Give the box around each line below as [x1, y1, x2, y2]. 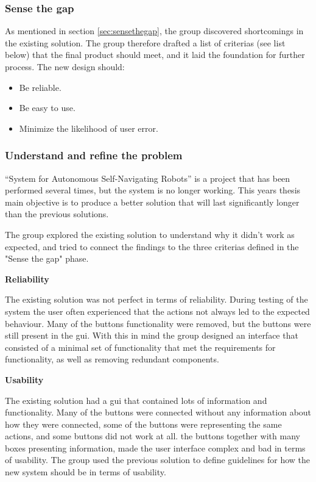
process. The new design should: [5, 60, 125, 73]
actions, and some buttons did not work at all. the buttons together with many [5, 430, 300, 442]
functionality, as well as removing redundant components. [5, 353, 219, 365]
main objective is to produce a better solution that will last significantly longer [5, 195, 300, 208]
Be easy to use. [19, 101, 75, 114]
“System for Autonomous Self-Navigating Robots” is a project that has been [5, 171, 290, 184]
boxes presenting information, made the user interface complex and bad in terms [5, 441, 306, 454]
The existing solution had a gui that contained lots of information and [5, 394, 267, 406]
